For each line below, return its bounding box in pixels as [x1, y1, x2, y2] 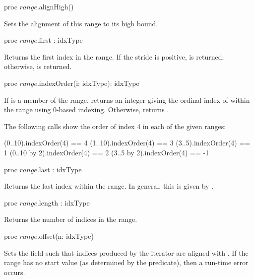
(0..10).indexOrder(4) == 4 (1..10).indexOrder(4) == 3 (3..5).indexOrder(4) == [4, 138, 251, 148]
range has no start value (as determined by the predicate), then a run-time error [4, 257, 249, 268]
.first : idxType [37, 35, 83, 45]
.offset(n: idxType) [37, 230, 94, 241]
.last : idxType [37, 164, 82, 174]
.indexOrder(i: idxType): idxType [37, 77, 139, 88]
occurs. [4, 267, 25, 277]
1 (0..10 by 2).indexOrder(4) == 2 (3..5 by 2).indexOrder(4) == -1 [4, 147, 209, 157]
